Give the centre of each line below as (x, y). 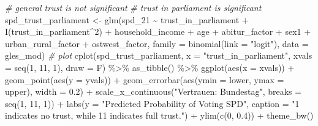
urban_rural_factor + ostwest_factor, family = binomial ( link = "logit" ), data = (157, 43)
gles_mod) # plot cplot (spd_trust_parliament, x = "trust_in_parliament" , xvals (159, 55)
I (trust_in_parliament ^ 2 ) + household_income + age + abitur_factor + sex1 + (158, 31)
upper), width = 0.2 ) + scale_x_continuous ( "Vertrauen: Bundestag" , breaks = (153, 91)
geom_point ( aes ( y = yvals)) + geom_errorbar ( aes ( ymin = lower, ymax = (145, 79)
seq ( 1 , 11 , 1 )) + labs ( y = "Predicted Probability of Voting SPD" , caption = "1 (152, 103)
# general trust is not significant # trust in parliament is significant (133, 7)
